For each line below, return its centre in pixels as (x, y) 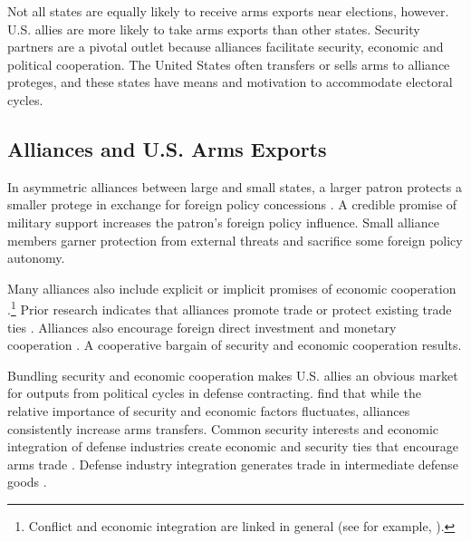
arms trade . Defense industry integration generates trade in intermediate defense (233, 464)
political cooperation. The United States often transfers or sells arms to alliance (229, 64)
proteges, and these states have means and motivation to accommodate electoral (230, 82)
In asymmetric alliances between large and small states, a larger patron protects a (235, 186)
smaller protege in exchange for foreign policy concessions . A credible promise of (232, 204)
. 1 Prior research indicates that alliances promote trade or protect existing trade (230, 308)
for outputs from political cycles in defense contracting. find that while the (214, 393)
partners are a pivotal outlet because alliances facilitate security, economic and (226, 47)
